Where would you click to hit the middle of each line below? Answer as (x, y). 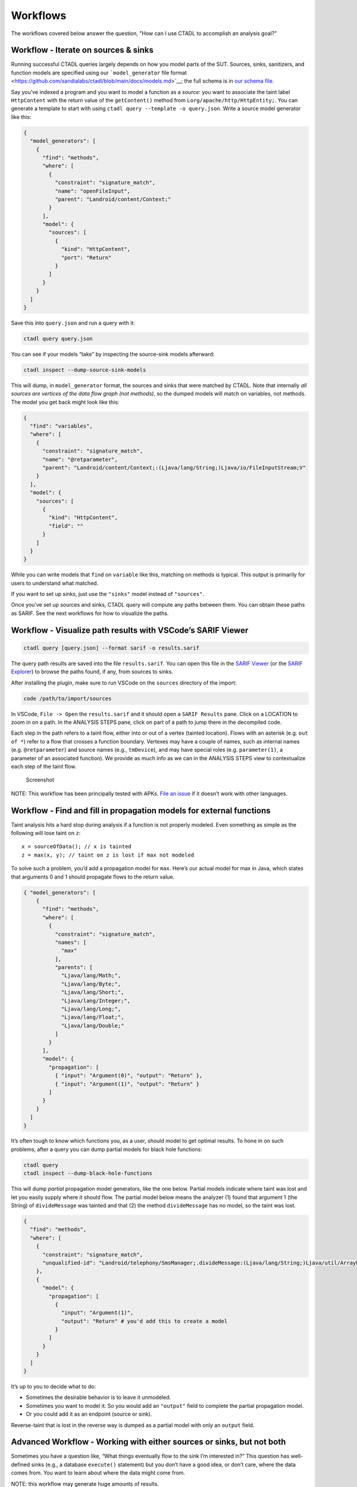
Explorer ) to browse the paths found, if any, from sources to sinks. (92, 672)
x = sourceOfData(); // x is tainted (77, 847)
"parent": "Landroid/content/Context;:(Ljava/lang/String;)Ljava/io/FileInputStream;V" (174, 468)
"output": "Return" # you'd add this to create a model (144, 1321)
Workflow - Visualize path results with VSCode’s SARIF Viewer (130, 630)
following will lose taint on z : (46, 833)
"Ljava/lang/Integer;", (96, 1000)
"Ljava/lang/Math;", (91, 976)
